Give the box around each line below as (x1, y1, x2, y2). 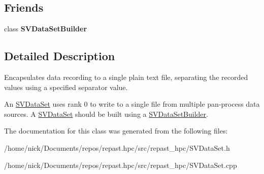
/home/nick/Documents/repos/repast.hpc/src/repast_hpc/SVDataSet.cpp (4, 159, 237, 170)
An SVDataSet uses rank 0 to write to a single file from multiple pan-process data (4, 99, 260, 109)
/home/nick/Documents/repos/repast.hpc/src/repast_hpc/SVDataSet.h (4, 142, 230, 153)
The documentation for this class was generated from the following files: (4, 125, 228, 136)
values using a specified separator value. (4, 81, 128, 92)
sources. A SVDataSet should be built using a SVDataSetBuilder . (4, 108, 208, 119)
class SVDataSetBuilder (4, 23, 87, 34)
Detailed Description (4, 48, 115, 64)
